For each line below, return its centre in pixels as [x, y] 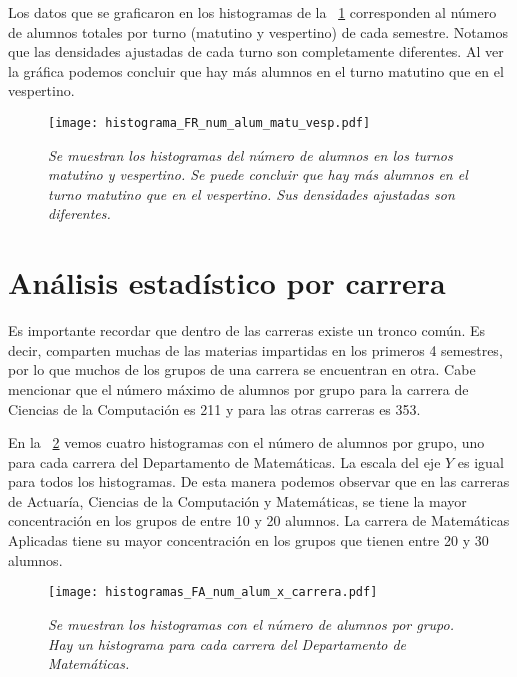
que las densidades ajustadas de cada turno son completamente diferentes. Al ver [256, 51]
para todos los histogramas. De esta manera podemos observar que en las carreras [259, 481]
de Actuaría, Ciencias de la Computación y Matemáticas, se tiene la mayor [237, 500]
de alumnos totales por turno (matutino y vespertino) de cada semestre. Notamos [258, 31]
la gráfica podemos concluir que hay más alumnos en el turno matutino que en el [256, 70]
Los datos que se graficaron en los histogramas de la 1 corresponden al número [252, 12]
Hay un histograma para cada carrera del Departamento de [227, 643]
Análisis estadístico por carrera [227, 282]
